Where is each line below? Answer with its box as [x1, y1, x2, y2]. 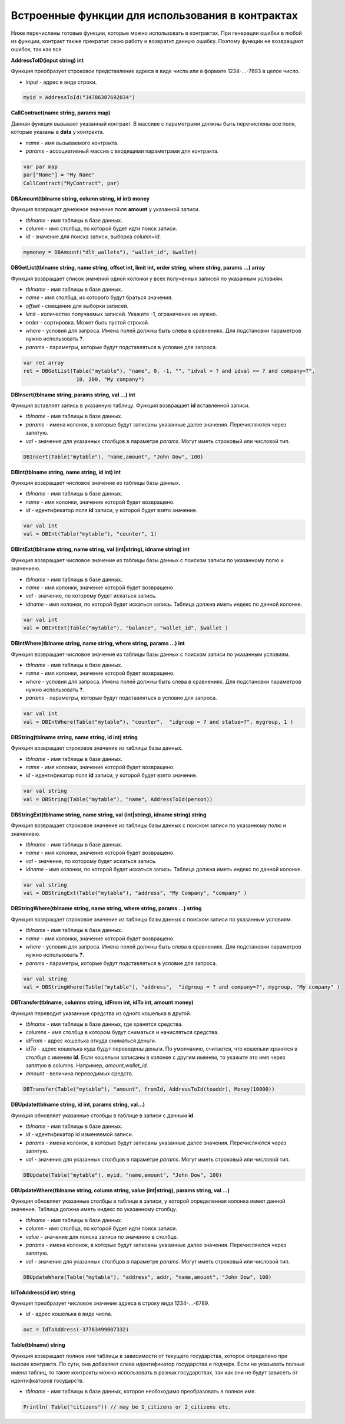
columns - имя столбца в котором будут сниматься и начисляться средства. [25, 1029, 219, 1036]
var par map [23, 163, 58, 170]
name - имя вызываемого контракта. [25, 139, 119, 146]
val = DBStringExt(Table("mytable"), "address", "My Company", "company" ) [23, 890, 247, 897]
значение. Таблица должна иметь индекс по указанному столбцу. [11, 1206, 178, 1213]
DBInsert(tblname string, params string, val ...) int [11, 391, 135, 398]
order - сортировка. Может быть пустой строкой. [25, 319, 150, 326]
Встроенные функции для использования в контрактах [11, 9, 298, 22]
